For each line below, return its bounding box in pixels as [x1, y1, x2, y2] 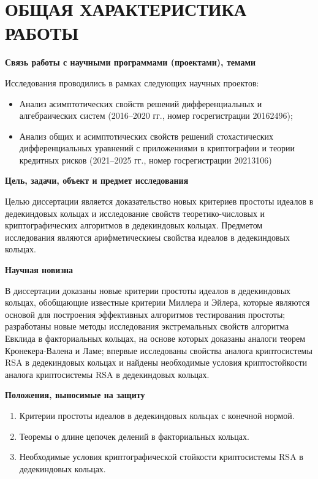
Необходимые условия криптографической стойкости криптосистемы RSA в [19, 450, 303, 463]
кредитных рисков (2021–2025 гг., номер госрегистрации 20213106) [19, 153, 272, 166]
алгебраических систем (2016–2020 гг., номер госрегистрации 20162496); [19, 109, 293, 122]
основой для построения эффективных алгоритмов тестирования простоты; [5, 307, 286, 320]
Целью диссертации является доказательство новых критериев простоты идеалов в [5, 195, 314, 208]
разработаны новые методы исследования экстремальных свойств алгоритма [5, 320, 289, 333]
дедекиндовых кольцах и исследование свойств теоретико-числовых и [5, 206, 265, 219]
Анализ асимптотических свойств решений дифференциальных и [19, 97, 262, 110]
